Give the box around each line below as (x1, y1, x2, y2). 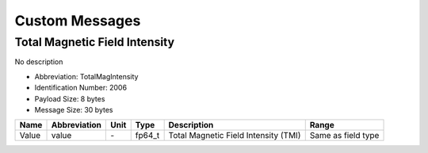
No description (14, 57, 63, 67)
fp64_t (135, 130, 160, 141)
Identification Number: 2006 (34, 83, 127, 93)
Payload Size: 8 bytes (34, 94, 105, 103)
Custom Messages (14, 12, 141, 29)
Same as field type (309, 130, 380, 141)
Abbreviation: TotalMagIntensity (34, 71, 139, 81)
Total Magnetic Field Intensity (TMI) (168, 130, 301, 141)
